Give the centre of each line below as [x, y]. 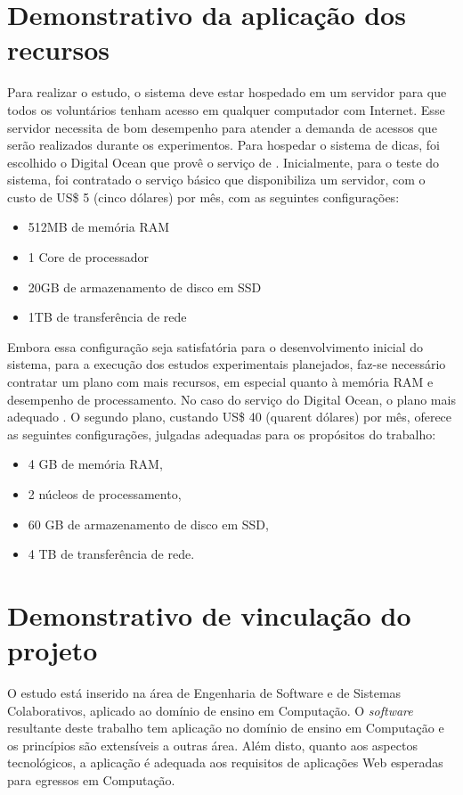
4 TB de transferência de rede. [111, 554]
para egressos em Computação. [91, 780]
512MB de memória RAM [99, 227]
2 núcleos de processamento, [105, 494]
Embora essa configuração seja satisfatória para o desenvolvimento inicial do [215, 346]
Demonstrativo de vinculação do [209, 615]
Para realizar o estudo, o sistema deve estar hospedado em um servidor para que [227, 92]
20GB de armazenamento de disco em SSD [145, 287]
